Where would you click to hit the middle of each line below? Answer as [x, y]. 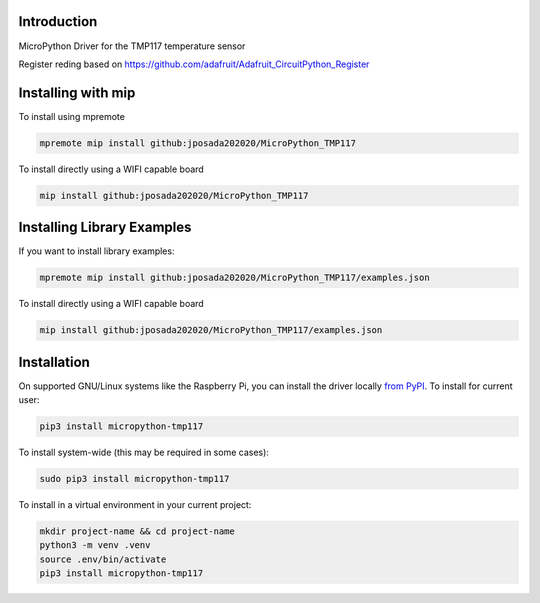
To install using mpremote [71, 116]
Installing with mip [77, 92]
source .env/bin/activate [103, 559]
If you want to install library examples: [96, 251]
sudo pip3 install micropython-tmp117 [134, 479]
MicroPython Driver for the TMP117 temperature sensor [132, 46]
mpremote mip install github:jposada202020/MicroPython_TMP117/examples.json [234, 278]
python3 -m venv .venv [95, 545]
